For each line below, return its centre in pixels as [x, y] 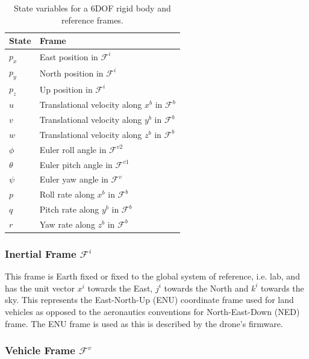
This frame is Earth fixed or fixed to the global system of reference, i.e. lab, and [152, 276]
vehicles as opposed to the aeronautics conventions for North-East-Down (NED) [152, 312]
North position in [71, 73]
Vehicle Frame [40, 350]
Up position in [66, 89]
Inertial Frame [41, 253]
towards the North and [206, 288]
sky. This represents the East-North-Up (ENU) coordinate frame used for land [149, 300]
